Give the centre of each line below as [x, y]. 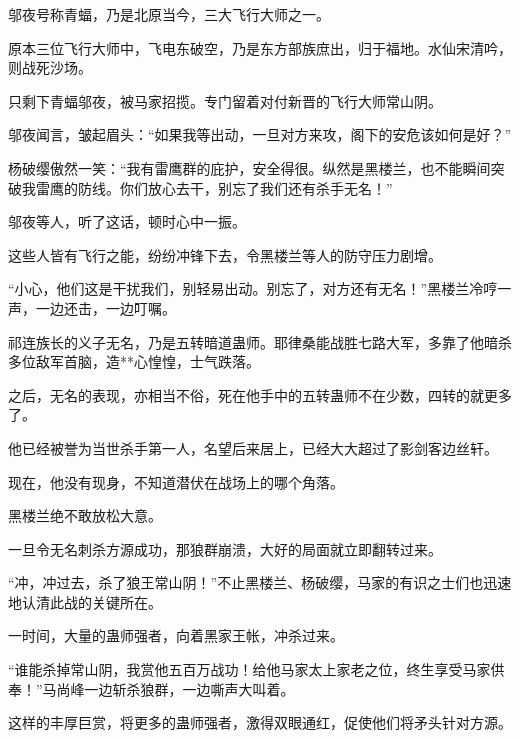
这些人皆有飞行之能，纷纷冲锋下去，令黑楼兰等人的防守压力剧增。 [225, 254]
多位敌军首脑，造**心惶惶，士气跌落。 [134, 361]
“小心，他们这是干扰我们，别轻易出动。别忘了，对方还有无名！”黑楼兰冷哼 [253, 288]
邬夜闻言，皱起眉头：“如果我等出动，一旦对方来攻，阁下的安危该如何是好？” [260, 134]
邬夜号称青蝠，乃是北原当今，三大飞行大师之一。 [169, 14]
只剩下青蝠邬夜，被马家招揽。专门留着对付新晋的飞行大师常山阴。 [225, 100]
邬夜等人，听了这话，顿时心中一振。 [127, 221]
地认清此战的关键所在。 [85, 601]
